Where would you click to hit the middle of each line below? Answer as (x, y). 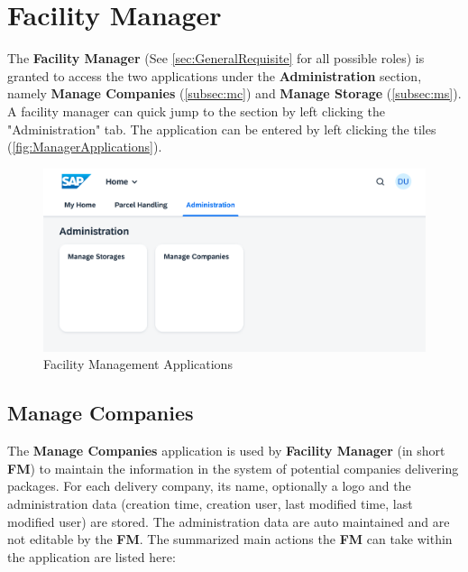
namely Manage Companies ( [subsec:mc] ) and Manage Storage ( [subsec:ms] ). (234, 93)
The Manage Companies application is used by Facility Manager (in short (226, 451)
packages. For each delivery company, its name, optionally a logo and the (209, 486)
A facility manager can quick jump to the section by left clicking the (196, 111)
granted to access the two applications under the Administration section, (215, 75)
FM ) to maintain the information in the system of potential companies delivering (233, 468)
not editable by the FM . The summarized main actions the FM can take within (230, 539)
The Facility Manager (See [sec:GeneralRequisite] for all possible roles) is (216, 58)
